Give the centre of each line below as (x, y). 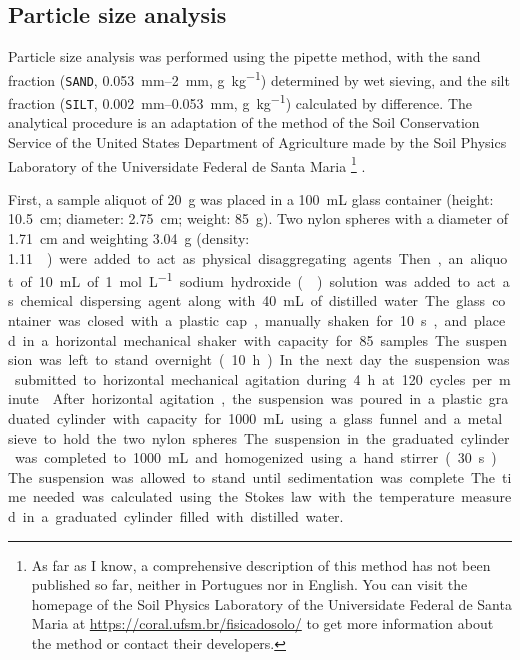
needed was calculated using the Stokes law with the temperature (243, 496)
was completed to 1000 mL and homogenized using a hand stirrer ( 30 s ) (255, 457)
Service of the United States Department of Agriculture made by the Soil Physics (257, 142)
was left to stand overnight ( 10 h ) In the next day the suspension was (274, 359)
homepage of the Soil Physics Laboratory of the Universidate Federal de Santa (271, 603)
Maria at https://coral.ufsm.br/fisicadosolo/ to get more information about (262, 623)
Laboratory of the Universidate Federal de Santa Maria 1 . (187, 164)
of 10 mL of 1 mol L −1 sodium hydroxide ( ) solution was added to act (258, 279)
